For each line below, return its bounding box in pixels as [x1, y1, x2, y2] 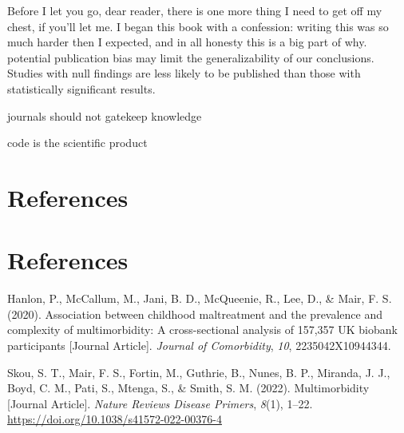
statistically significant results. [7, 80, 156, 97]
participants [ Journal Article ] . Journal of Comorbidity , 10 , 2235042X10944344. [7, 337, 391, 354]
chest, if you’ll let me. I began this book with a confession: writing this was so [7, 18, 389, 34]
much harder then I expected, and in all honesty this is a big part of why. [7, 34, 367, 50]
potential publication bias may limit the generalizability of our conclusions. [7, 49, 374, 66]
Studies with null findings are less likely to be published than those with [7, 65, 361, 81]
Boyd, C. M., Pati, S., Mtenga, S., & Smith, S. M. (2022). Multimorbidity [7, 379, 370, 396]
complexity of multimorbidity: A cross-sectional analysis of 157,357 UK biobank [7, 321, 398, 338]
